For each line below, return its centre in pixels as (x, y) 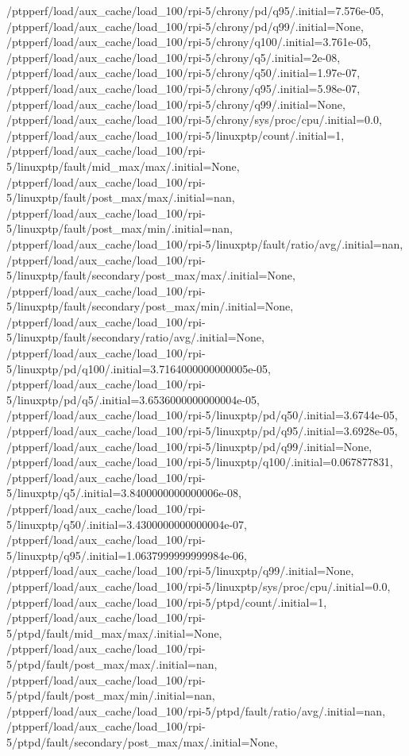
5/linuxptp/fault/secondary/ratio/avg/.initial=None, (135, 337)
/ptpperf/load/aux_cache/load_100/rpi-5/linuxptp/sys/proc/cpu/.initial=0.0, (199, 586)
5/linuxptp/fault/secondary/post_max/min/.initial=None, (150, 306)
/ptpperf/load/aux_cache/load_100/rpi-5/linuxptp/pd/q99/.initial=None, (189, 446)
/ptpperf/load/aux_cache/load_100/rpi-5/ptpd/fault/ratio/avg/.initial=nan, (196, 710)
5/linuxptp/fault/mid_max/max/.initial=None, (123, 166)
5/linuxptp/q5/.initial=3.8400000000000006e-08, (124, 493)
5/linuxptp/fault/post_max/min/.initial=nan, (120, 228)
